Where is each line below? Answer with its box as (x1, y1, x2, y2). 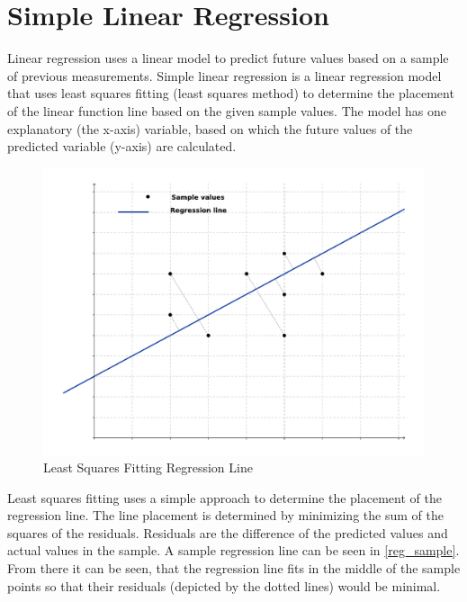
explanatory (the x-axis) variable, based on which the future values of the (7, 119, 413, 138)
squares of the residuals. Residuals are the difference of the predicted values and (7, 523, 448, 542)
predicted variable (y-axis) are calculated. (7, 137, 237, 156)
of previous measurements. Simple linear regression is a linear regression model (7, 66, 442, 85)
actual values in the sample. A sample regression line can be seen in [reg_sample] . (7, 541, 460, 560)
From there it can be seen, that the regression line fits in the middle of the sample (7, 559, 461, 578)
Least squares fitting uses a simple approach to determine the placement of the (7, 488, 442, 507)
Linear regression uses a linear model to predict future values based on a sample (7, 49, 449, 67)
